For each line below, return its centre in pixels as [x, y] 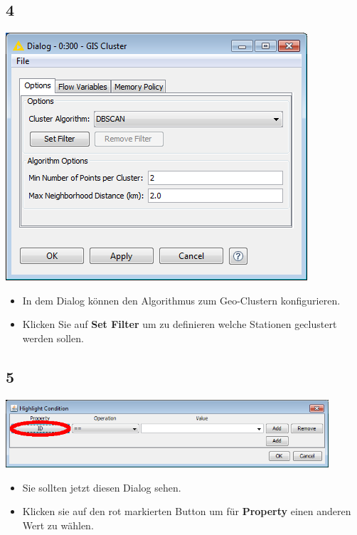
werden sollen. [53, 338]
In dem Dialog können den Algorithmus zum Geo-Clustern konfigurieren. [181, 300]
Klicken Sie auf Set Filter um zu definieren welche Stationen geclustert [180, 324]
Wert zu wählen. [58, 525]
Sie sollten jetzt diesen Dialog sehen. [102, 487]
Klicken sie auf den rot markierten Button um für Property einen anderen [187, 511]
